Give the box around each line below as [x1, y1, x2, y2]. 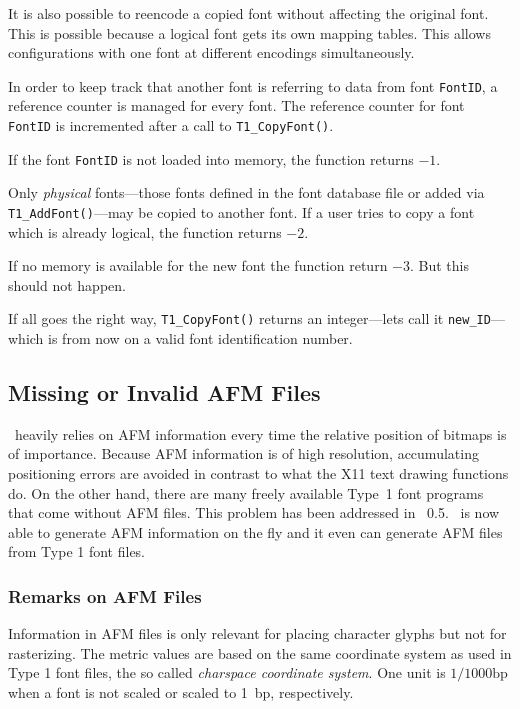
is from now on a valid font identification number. [48, 328, 353, 349]
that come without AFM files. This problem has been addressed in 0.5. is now [8, 502, 500, 523]
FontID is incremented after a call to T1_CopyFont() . [8, 115, 334, 136]
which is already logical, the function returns [8, 221, 282, 242]
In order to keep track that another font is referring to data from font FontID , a [8, 75, 498, 96]
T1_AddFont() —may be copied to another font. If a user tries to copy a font [8, 201, 475, 222]
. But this [409, 255, 469, 276]
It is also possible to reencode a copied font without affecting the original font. [8, 3, 489, 23]
